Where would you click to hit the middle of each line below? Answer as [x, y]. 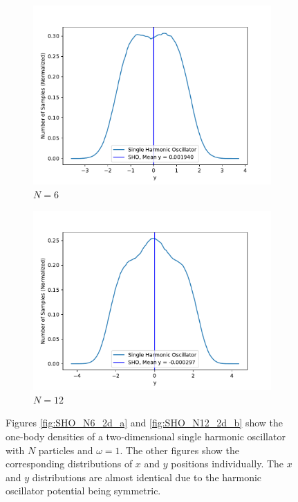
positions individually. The [227, 464]
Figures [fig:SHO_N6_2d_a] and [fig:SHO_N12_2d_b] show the [145, 423]
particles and [66, 450]
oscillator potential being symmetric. [83, 491]
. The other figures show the [180, 450]
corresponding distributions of [69, 464]
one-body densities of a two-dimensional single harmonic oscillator [146, 436]
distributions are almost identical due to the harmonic [147, 477]
